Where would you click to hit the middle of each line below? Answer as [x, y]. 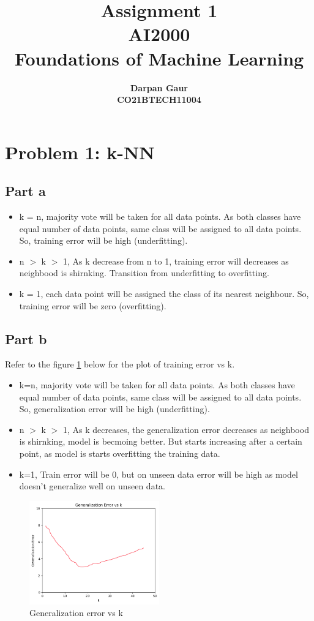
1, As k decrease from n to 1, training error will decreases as [176, 261]
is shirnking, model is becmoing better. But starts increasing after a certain [161, 441]
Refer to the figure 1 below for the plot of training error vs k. [120, 364]
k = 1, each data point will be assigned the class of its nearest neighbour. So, [164, 294]
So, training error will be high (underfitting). [103, 240]
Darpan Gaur [159, 87]
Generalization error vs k [76, 613]
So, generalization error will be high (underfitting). [114, 409]
